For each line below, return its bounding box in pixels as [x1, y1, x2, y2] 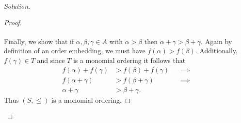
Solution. [4, 1, 31, 11]
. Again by [201, 36, 232, 46]
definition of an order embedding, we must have [4, 46, 145, 56]
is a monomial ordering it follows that [73, 55, 186, 65]
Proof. [4, 17, 22, 27]
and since [37, 55, 65, 65]
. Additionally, [195, 46, 238, 56]
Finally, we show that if [4, 36, 74, 46]
